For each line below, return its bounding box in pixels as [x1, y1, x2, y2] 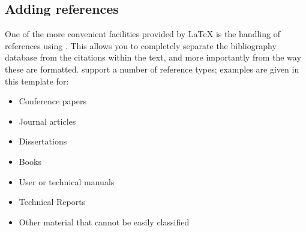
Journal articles [19, 115, 76, 127]
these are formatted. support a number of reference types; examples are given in [5, 62, 299, 75]
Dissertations [19, 135, 67, 147]
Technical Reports [19, 195, 86, 208]
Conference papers [19, 95, 86, 107]
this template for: [5, 74, 69, 87]
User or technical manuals [19, 175, 115, 188]
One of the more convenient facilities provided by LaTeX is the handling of [5, 28, 280, 40]
